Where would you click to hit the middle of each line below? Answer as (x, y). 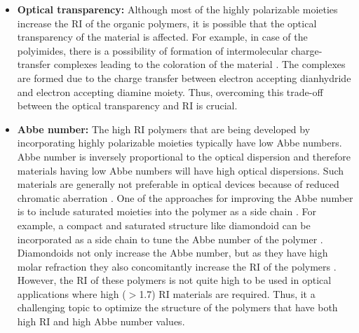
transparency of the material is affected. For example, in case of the (162, 37)
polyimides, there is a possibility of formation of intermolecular (153, 50)
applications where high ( (72, 293)
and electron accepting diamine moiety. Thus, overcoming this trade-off (170, 91)
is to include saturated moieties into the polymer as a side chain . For (167, 211)
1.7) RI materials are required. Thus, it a (227, 293)
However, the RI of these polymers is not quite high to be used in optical (174, 280)
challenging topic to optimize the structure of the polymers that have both (177, 307)
